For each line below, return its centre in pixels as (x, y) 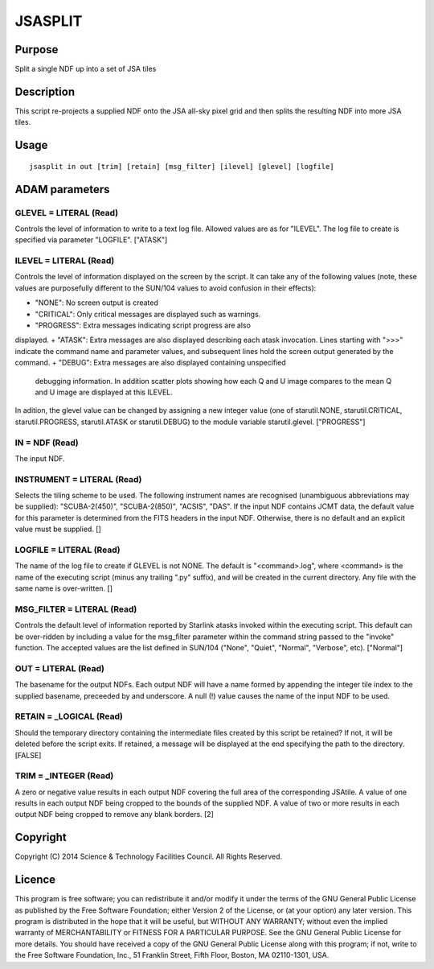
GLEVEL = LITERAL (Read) (67, 212)
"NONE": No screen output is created (96, 303)
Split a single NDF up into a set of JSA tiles (86, 69)
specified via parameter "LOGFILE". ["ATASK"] (91, 240)
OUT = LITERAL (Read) (59, 668)
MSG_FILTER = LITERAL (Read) (76, 609)
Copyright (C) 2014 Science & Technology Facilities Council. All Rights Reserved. (149, 856)
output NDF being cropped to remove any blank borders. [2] (115, 814)
